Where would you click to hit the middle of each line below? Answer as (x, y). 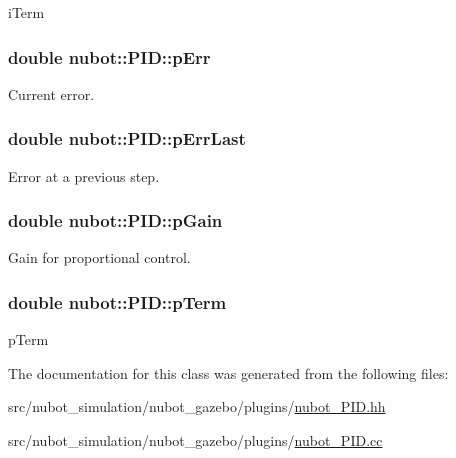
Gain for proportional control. (99, 257)
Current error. (51, 93)
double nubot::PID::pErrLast (127, 138)
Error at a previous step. (84, 175)
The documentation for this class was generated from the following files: (228, 372)
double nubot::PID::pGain (115, 220)
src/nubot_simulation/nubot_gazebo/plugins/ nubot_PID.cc (195, 440)
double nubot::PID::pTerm (117, 301)
